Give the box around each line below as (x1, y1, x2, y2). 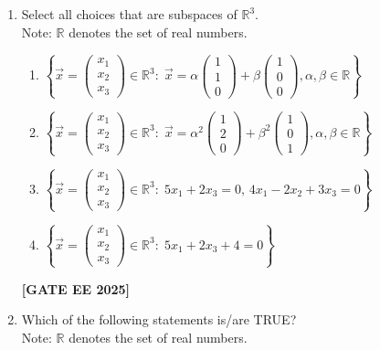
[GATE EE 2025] (21, 279, 131, 298)
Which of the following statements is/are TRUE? (21, 310, 297, 329)
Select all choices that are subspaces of (21, 5, 237, 23)
